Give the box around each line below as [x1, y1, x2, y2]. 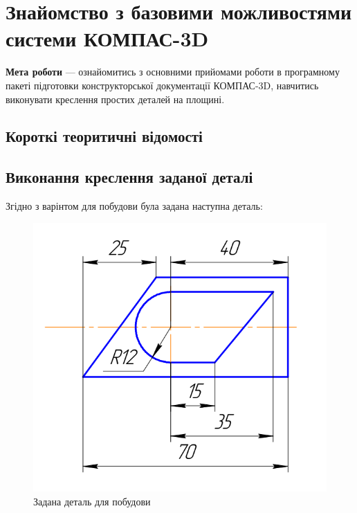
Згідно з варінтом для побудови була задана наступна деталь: [6, 199, 263, 213]
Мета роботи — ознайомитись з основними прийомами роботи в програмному [6, 64, 340, 79]
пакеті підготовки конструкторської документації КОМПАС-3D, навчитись [6, 78, 319, 92]
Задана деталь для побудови [33, 494, 151, 508]
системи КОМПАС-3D [6, 24, 209, 53]
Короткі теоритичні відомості [6, 125, 203, 147]
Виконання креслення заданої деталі [6, 166, 253, 188]
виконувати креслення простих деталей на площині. [6, 91, 225, 106]
